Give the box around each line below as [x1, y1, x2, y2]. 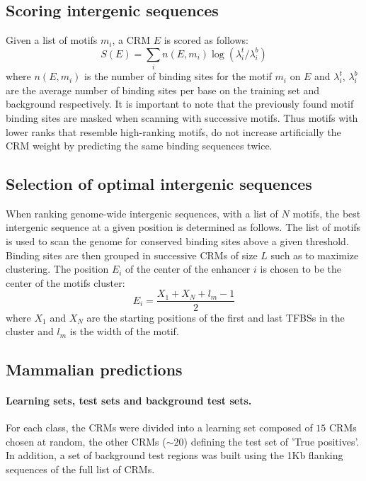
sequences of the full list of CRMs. [6, 462, 155, 477]
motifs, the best [292, 205, 361, 220]
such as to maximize [270, 247, 359, 262]
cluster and [6, 324, 54, 339]
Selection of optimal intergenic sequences [6, 173, 312, 195]
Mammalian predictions [6, 358, 183, 380]
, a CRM [112, 33, 150, 47]
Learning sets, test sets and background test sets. [6, 393, 252, 408]
